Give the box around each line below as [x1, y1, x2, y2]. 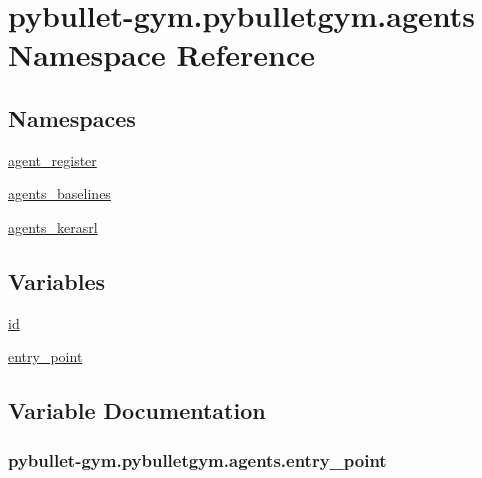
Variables [8, 265, 106, 296]
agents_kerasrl [8, 216, 98, 237]
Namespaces [8, 102, 136, 133]
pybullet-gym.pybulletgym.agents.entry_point [8, 447, 387, 472]
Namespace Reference [8, 34, 315, 75]
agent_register [8, 149, 97, 170]
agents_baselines [8, 183, 111, 204]
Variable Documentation [8, 395, 266, 426]
